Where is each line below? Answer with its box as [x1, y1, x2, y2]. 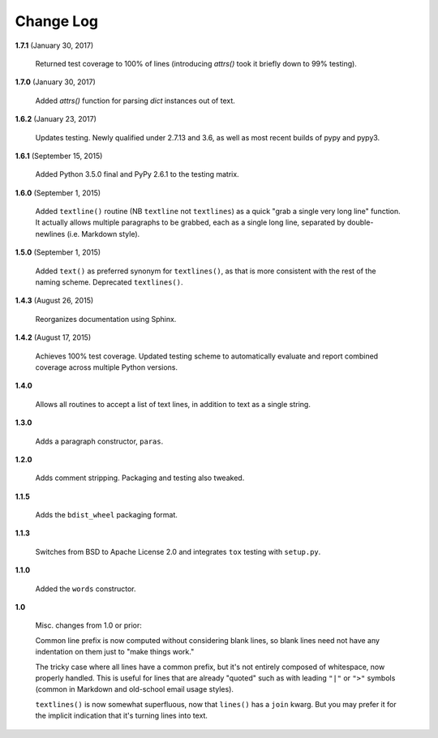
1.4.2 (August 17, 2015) [15, 333, 92, 342]
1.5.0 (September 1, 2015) [15, 247, 101, 257]
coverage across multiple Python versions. [35, 362, 178, 372]
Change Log [15, 12, 99, 30]
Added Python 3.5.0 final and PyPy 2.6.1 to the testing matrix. [35, 169, 239, 179]
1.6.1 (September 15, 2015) [15, 151, 103, 161]
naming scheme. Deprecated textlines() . [35, 277, 183, 287]
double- [346, 217, 374, 227]
